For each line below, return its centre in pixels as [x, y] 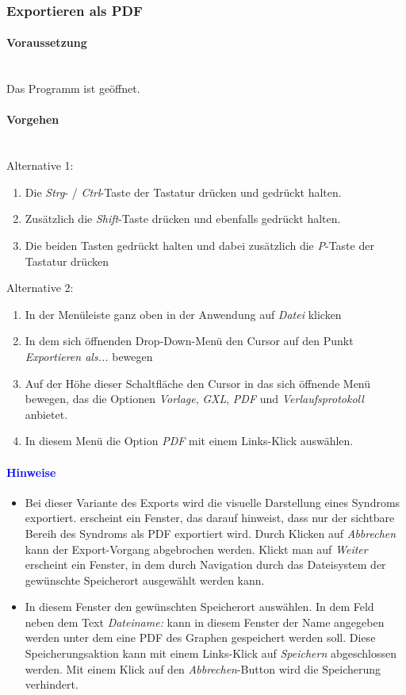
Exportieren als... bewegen [89, 356]
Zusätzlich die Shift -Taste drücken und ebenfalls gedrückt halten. [183, 219]
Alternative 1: [40, 165]
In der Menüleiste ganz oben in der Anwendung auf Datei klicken [183, 314]
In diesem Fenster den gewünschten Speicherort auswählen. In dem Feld [199, 607]
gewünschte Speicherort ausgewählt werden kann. [145, 580]
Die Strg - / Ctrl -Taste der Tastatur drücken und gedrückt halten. [183, 192]
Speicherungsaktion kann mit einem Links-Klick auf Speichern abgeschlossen [211, 653]
